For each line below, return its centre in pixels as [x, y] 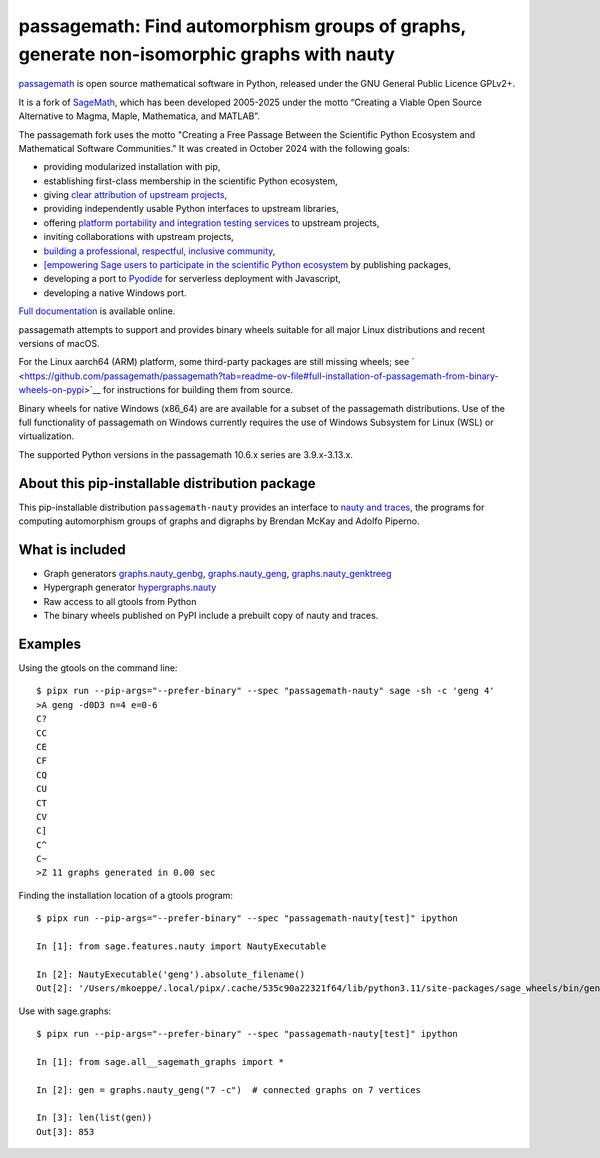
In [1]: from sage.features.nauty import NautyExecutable [181, 946]
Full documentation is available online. [97, 311]
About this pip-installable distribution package [167, 483]
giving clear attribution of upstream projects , [135, 195]
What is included [72, 549]
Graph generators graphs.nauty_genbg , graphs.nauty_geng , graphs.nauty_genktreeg [217, 573]
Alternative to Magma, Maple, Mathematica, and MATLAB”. [139, 116]
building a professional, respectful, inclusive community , [159, 251]
